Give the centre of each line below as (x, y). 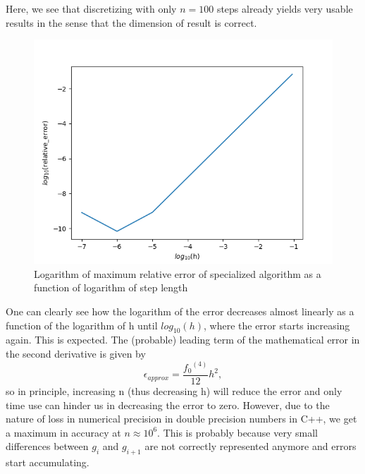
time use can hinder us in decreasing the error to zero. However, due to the (168, 405)
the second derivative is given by (76, 353)
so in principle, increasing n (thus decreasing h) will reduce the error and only (174, 391)
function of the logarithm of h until (82, 325)
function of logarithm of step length (111, 287)
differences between (47, 446)
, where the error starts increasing (277, 325)
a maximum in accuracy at (63, 432)
